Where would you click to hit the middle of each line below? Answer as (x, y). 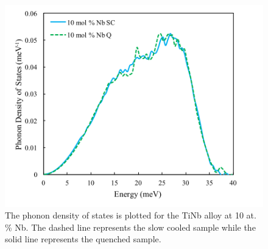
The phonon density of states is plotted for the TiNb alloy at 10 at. (131, 215)
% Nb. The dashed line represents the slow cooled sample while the (130, 227)
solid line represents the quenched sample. (83, 239)
